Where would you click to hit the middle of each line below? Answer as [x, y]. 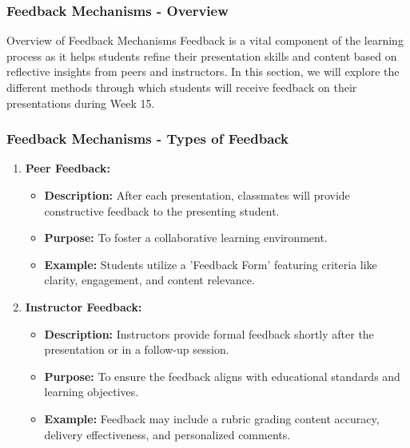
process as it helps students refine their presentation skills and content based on [202, 56]
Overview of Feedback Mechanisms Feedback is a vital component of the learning [205, 40]
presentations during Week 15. [81, 103]
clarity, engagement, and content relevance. [149, 280]
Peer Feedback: [68, 168]
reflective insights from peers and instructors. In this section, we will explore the [203, 71]
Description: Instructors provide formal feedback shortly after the [209, 333]
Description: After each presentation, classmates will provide [197, 195]
